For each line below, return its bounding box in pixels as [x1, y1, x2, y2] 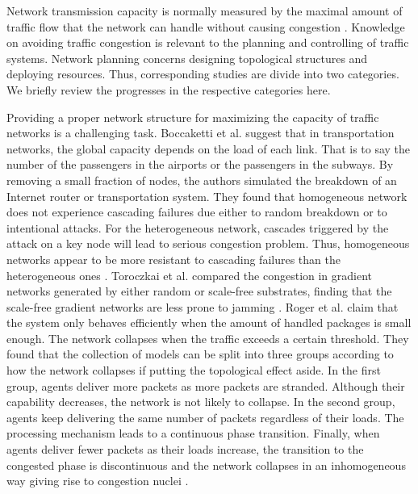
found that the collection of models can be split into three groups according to [6, 345, 394, 362]
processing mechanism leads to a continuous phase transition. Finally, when [6, 425, 380, 442]
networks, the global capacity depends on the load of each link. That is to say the [6, 140, 411, 157]
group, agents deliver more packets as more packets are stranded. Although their [6, 377, 405, 394]
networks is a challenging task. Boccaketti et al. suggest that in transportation [6, 124, 395, 141]
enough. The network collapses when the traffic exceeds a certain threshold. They [6, 329, 409, 346]
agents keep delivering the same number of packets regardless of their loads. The [6, 408, 404, 425]
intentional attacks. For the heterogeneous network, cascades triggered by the [6, 219, 389, 236]
